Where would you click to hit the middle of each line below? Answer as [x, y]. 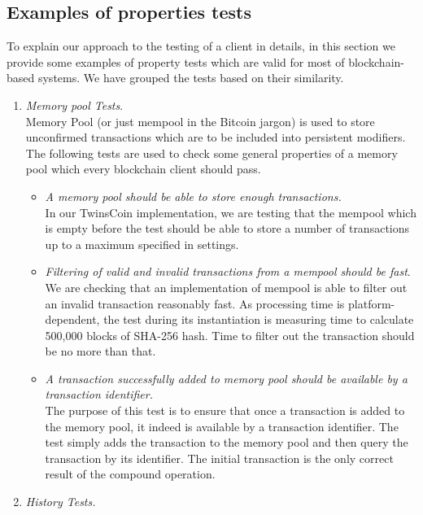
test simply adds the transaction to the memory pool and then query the [227, 442]
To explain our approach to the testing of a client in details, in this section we [201, 46]
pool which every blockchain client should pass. [143, 169]
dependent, [72, 319]
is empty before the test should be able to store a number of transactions [227, 228]
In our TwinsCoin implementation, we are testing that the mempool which [231, 212]
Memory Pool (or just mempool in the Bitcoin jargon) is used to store [200, 121]
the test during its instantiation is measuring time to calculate [259, 319]
